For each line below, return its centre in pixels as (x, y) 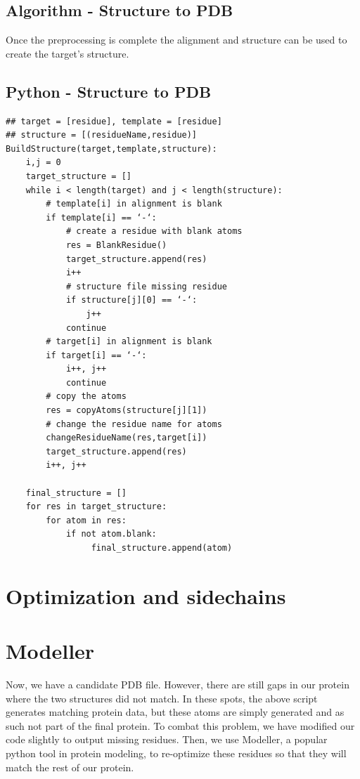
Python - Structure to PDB (109, 91)
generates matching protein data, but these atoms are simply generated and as (175, 712)
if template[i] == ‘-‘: (101, 217)
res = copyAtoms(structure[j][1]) (127, 411)
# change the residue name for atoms (134, 424)
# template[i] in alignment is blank (134, 204)
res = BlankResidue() (116, 245)
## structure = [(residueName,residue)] (102, 135)
